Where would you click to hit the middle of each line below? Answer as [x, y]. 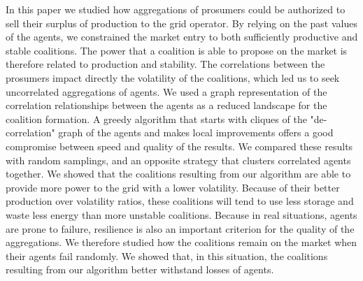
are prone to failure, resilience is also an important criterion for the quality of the [180, 228]
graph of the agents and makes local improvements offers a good [196, 132]
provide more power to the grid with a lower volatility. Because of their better [173, 187]
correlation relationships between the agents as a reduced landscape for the [166, 105]
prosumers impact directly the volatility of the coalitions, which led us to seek [173, 77]
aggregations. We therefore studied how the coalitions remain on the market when [181, 242]
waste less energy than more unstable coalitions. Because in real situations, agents [181, 214]
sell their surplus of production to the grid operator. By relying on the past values [181, 23]
